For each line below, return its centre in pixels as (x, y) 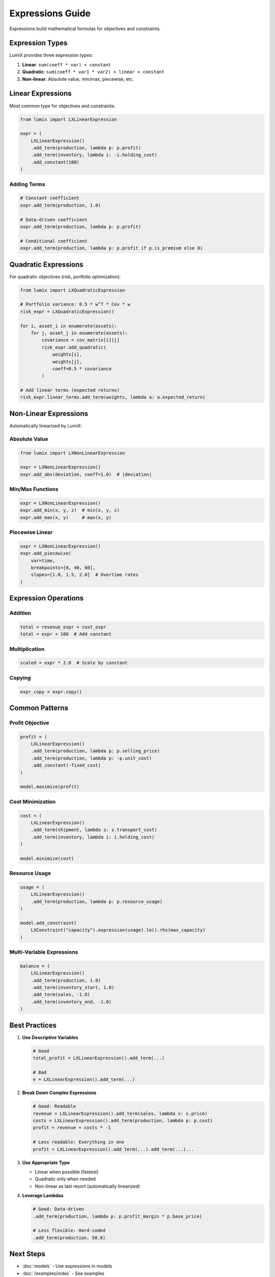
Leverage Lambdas (43, 1196)
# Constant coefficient (50, 198)
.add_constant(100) (55, 162)
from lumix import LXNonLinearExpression (73, 453)
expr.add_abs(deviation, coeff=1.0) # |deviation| (86, 474)
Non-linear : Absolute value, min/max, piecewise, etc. (78, 79)
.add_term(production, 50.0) (69, 1238)
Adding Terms (27, 184)
